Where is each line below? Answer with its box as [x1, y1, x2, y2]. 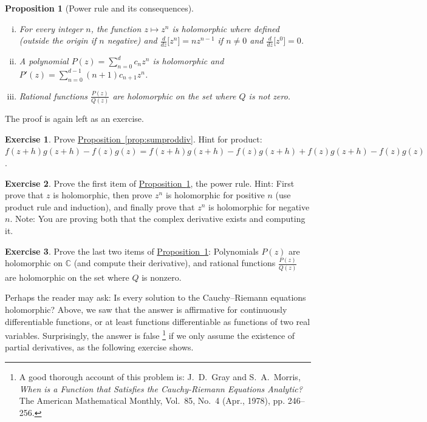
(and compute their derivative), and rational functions [73, 256, 276, 269]
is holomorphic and [152, 55, 224, 67]
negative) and [107, 34, 157, 47]
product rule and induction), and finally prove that [5, 200, 195, 213]
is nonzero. [142, 270, 182, 283]
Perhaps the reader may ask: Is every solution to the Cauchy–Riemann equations [5, 291, 306, 304]
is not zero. [248, 89, 291, 102]
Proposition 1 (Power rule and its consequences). [5, 2, 194, 14]
